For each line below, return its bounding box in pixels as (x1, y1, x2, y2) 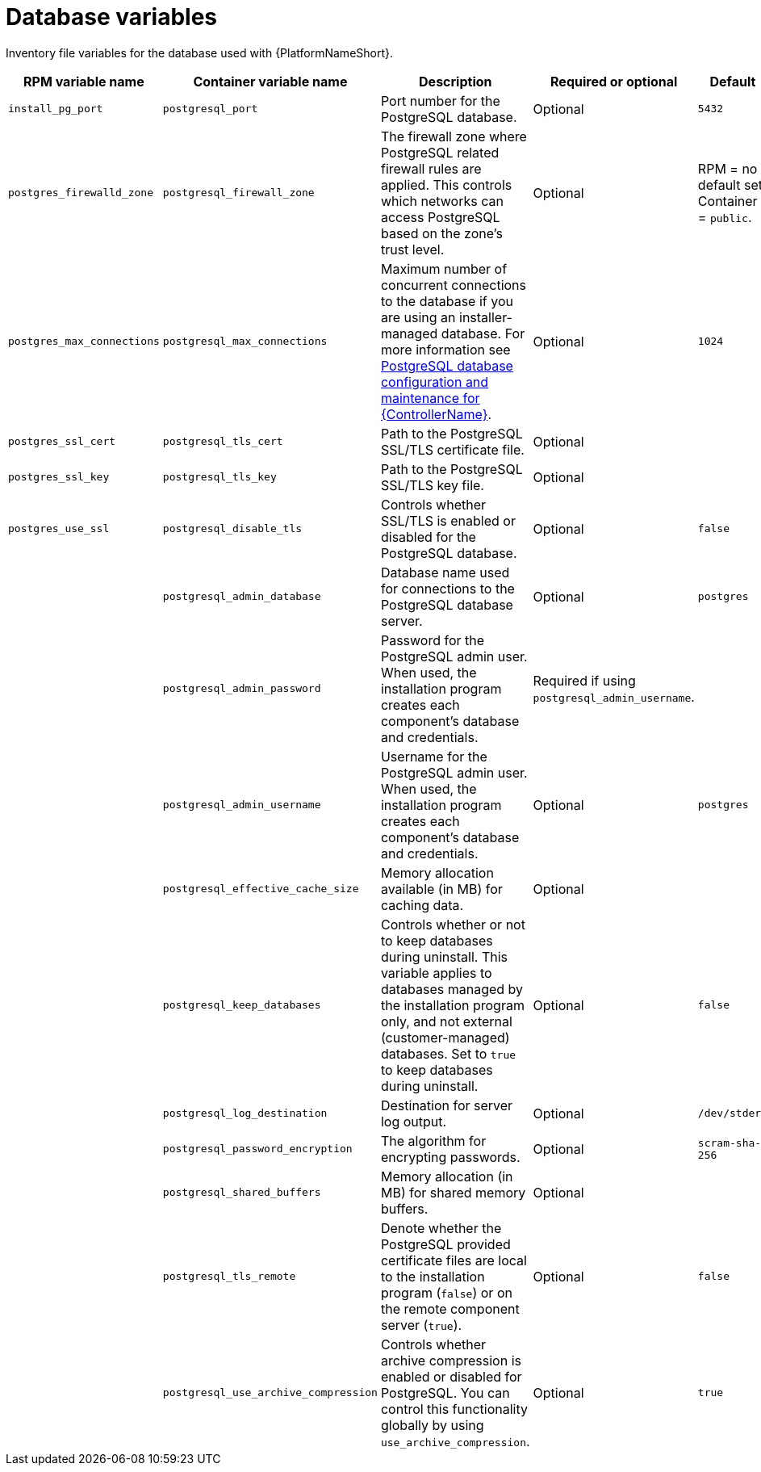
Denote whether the (380, 1219, 502, 1236)
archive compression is (380, 1352, 521, 1369)
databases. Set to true (380, 1045, 516, 1062)
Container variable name (193, 73, 348, 90)
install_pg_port (8, 103, 103, 115)
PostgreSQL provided (380, 1235, 511, 1252)
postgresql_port (162, 103, 258, 115)
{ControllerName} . (380, 405, 492, 422)
